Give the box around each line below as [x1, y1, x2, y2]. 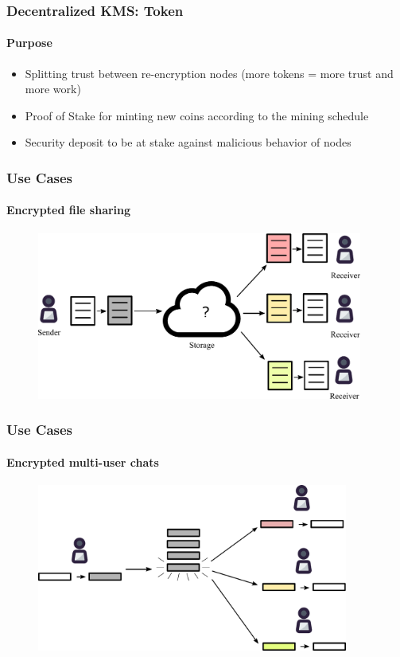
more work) [25, 80, 81, 97]
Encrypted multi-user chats [6, 453, 159, 470]
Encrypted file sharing [6, 201, 131, 218]
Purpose [6, 34, 52, 51]
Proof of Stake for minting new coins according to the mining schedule [25, 107, 369, 123]
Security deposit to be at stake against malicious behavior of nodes [25, 134, 351, 151]
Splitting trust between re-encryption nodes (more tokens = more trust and [25, 65, 394, 81]
